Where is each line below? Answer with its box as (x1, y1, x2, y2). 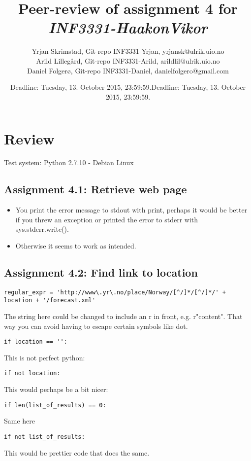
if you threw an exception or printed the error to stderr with (15, 214, 198, 224)
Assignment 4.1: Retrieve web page (4, 181, 187, 197)
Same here (4, 416, 35, 426)
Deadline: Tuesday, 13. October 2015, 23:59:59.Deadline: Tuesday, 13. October (10, 82, 246, 92)
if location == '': (4, 338, 67, 346)
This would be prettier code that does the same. (4, 447, 150, 458)
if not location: (4, 370, 61, 377)
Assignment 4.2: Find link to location (4, 264, 198, 280)
